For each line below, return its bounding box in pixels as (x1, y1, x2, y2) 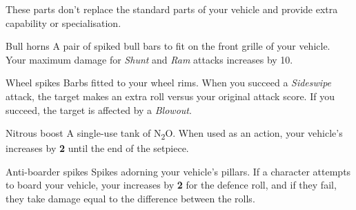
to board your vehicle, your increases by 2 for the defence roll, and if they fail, (6, 178, 337, 192)
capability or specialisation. (6, 15, 121, 30)
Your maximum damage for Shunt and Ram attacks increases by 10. (6, 52, 293, 66)
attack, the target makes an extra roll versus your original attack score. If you (6, 88, 335, 103)
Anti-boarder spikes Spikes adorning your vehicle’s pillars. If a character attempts (6, 164, 351, 178)
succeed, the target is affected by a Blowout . (6, 102, 192, 117)
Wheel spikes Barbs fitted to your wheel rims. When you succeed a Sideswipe (6, 75, 332, 90)
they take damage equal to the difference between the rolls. (6, 191, 255, 206)
